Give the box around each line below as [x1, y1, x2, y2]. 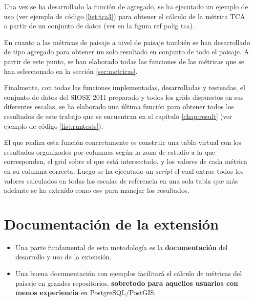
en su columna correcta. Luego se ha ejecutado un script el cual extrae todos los [4, 165, 244, 176]
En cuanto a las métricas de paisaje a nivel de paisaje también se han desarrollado [4, 37, 250, 47]
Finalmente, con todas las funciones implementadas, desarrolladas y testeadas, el [4, 82, 245, 93]
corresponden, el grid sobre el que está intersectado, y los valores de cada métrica [4, 156, 248, 166]
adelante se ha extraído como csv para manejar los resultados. [4, 185, 190, 195]
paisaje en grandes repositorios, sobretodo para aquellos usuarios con [15, 278, 238, 288]
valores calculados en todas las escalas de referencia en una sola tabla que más [4, 175, 238, 185]
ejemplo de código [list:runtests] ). [4, 120, 103, 131]
